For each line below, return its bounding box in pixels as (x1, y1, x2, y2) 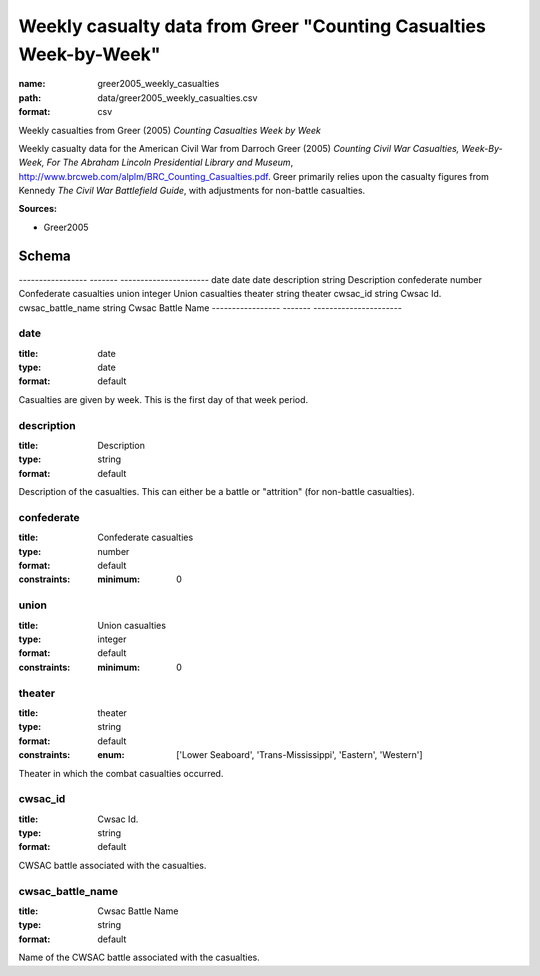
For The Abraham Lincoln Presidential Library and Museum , (46, 156, 294, 169)
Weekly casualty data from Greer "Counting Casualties (18, 15, 487, 37)
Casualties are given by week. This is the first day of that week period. (18, 393, 309, 405)
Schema (18, 247, 72, 264)
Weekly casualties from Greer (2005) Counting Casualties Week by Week (18, 124, 322, 136)
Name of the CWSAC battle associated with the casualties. (18, 951, 260, 964)
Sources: (18, 203, 57, 215)
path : (18, 91, 42, 104)
